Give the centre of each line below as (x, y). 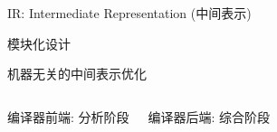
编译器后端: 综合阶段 (209, 116)
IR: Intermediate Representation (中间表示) (129, 13)
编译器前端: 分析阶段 (68, 116)
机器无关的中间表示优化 (77, 74)
